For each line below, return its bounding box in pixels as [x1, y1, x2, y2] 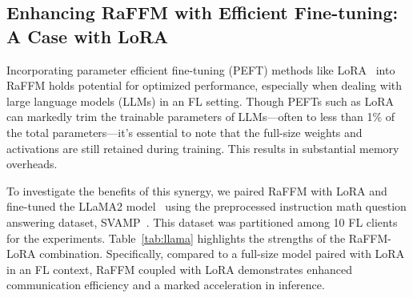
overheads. [6, 155, 58, 172]
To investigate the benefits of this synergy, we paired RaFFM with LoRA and [6, 182, 387, 199]
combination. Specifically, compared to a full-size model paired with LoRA [39, 245, 405, 262]
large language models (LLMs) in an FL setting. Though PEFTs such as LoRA [6, 92, 395, 109]
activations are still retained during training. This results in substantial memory [6, 139, 399, 156]
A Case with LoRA [6, 23, 169, 48]
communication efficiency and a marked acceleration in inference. [6, 276, 325, 293]
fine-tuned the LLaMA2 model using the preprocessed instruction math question [6, 198, 407, 215]
